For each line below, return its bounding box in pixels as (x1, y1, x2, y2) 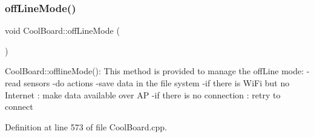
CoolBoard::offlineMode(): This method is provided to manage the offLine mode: (5, 65, 304, 77)
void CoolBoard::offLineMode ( (5, 24, 120, 37)
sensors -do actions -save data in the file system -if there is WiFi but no (24, 77, 290, 89)
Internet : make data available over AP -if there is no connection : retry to (5, 88, 281, 101)
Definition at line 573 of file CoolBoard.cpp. (5, 120, 168, 133)
